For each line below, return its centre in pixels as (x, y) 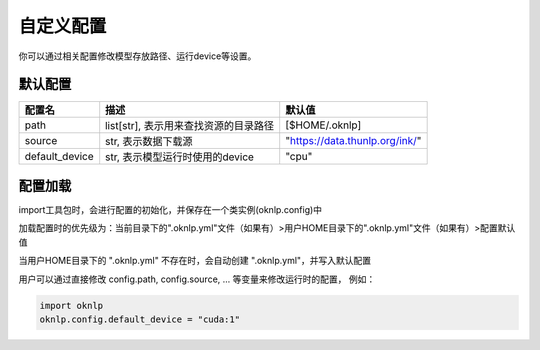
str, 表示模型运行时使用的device (180, 157)
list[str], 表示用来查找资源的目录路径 (190, 126)
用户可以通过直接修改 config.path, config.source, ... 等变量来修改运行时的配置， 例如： (197, 279)
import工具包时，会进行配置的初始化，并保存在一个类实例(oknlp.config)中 (170, 209)
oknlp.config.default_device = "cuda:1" (139, 319)
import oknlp (71, 305)
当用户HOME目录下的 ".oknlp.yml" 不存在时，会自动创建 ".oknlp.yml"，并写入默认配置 (195, 261)
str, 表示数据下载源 (149, 142)
